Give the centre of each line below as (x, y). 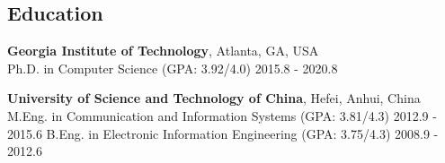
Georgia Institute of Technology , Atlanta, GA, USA (163, 51)
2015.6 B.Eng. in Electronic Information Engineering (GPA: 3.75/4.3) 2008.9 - (223, 133)
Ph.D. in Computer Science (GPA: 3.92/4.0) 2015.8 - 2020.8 (173, 68)
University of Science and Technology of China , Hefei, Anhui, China (214, 98)
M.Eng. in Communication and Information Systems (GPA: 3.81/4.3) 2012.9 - (222, 115)
